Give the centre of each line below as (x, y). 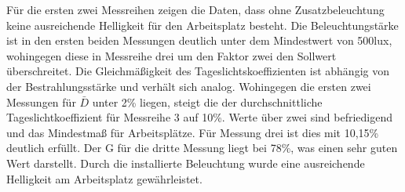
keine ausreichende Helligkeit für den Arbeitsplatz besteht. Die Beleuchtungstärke (202, 25)
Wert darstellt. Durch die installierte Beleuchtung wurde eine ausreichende (186, 163)
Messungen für (41, 101)
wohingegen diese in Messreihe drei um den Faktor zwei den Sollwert (171, 55)
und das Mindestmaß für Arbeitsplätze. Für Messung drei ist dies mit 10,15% (193, 132)
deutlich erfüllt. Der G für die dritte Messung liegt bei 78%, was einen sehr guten (202, 148)
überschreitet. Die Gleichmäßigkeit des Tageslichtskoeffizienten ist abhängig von (198, 71)
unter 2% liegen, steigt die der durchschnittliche (207, 101)
